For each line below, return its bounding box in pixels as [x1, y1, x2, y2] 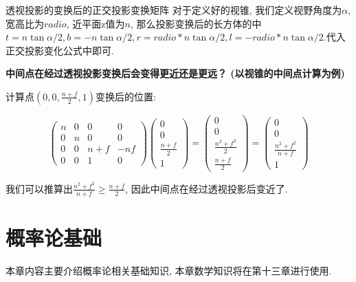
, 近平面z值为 [66, 16, 125, 30]
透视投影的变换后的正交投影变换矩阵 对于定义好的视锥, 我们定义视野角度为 [5, 3, 342, 17]
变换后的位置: [95, 89, 156, 103]
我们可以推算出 [5, 181, 73, 195]
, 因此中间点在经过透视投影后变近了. [125, 181, 288, 195]
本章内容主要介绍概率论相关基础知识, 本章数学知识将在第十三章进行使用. [5, 263, 332, 277]
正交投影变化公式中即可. [5, 43, 114, 57]
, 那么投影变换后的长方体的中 [130, 16, 262, 30]
